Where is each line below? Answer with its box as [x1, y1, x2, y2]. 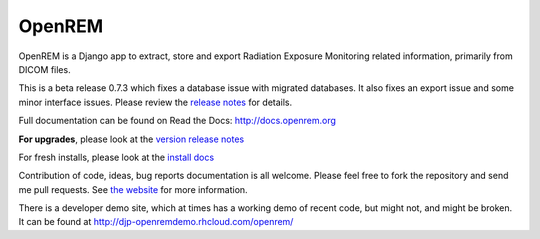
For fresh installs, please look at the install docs [18, 151, 215, 163]
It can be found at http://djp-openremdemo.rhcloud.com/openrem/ [18, 216, 294, 228]
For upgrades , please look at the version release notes [18, 133, 245, 145]
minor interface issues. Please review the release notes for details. [18, 96, 293, 108]
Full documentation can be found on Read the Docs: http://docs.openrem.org [18, 115, 337, 127]
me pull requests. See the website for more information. [18, 183, 249, 195]
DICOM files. [18, 63, 71, 75]
